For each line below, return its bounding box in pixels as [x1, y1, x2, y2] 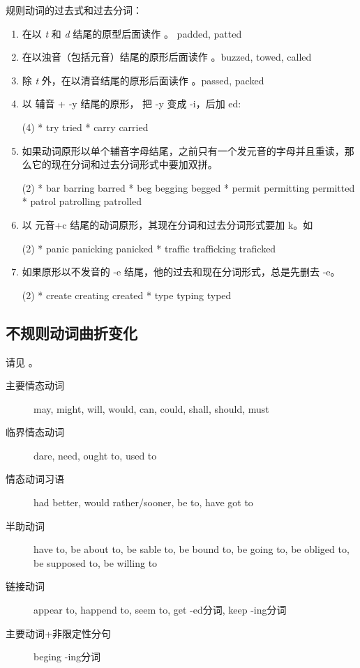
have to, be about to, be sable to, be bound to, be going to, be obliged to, [33, 542, 350, 556]
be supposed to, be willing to [33, 555, 158, 570]
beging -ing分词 [33, 649, 101, 664]
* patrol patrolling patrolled [22, 194, 142, 208]
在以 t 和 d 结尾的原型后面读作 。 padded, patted [22, 26, 242, 40]
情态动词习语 [6, 471, 64, 486]
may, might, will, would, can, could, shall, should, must [33, 401, 269, 416]
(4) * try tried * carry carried [22, 119, 149, 134]
